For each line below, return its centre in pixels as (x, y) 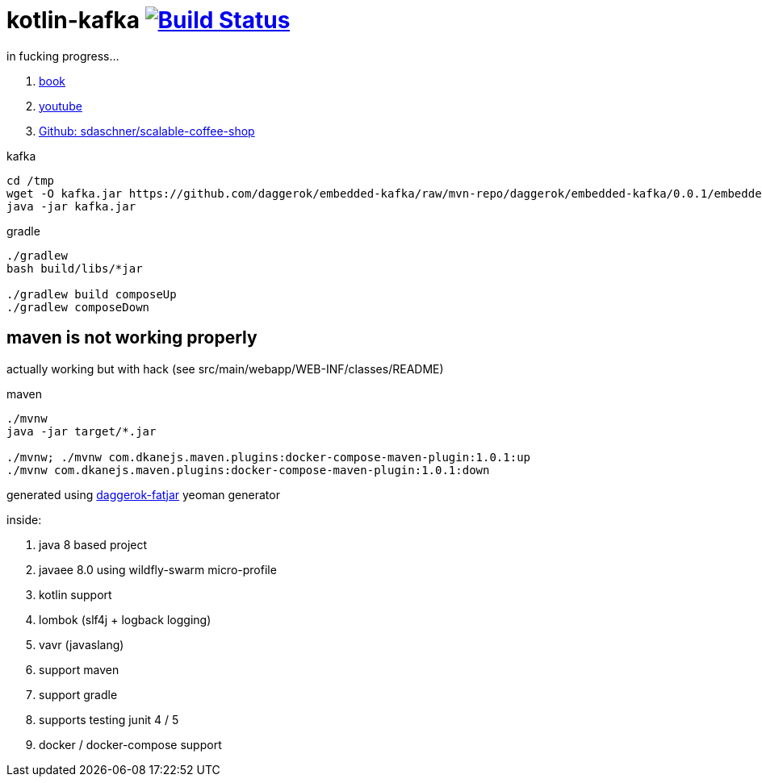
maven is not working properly (132, 338)
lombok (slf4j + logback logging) (125, 619)
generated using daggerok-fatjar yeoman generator (143, 494)
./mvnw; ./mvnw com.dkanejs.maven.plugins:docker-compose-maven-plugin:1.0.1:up (269, 457)
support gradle (78, 694)
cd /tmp (31, 180)
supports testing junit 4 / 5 (109, 719)
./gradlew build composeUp (92, 294)
